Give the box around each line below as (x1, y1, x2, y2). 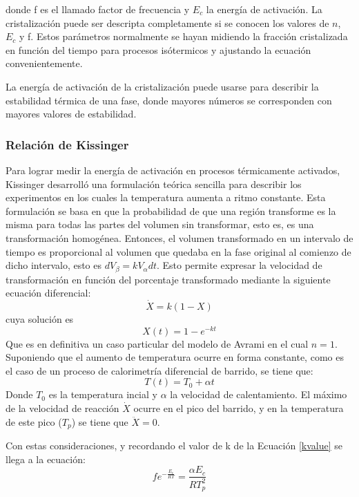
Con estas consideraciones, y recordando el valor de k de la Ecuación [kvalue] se (6, 438, 342, 453)
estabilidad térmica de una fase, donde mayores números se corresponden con (6, 93, 332, 107)
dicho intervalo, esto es (6, 258, 102, 272)
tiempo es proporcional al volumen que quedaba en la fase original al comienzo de (6, 244, 351, 259)
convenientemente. (6, 56, 83, 71)
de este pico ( (6, 414, 62, 429)
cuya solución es (6, 311, 74, 326)
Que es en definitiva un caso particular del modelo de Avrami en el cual (6, 336, 309, 350)
